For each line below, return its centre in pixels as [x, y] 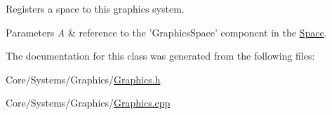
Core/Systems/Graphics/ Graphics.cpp [88, 103]
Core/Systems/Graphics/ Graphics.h [83, 79]
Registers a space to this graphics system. [95, 8]
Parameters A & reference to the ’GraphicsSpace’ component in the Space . [166, 32]
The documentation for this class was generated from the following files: [160, 56]
